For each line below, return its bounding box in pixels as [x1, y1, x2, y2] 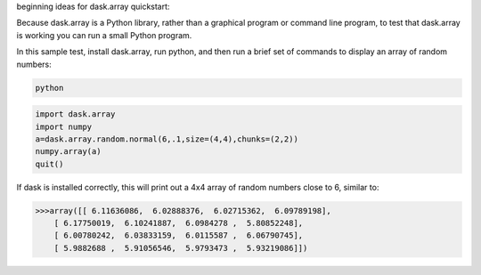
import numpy [35, 121, 93, 132]
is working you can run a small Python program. [16, 29, 192, 40]
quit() [35, 158, 64, 169]
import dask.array [35, 109, 116, 119]
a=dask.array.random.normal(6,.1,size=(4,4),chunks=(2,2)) [35, 133, 298, 144]
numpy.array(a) [35, 147, 102, 157]
